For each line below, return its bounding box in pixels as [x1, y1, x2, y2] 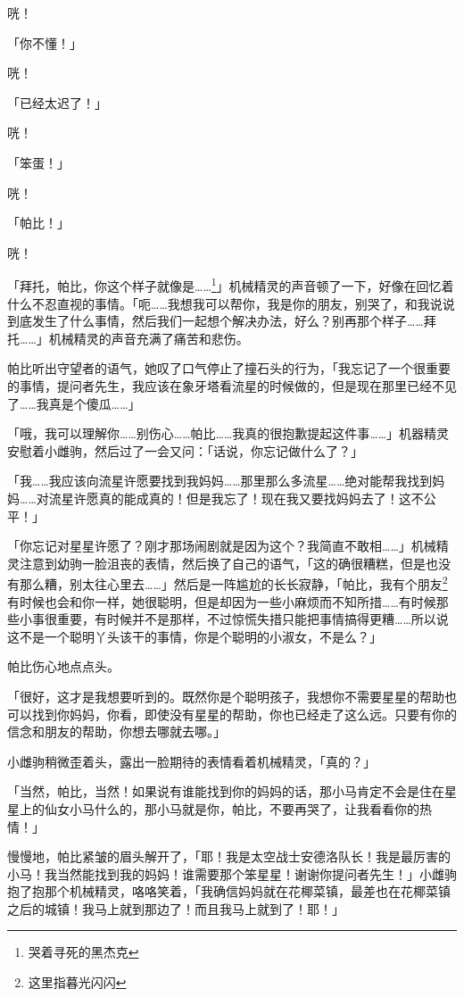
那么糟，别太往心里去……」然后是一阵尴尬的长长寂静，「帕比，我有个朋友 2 [19, 572, 448, 593]
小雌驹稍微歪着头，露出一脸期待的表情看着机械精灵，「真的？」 [7, 752, 376, 770]
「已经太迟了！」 [7, 93, 107, 112]
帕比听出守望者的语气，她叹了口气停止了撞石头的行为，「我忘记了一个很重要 [7, 359, 451, 378]
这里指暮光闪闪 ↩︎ [28, 973, 127, 992]
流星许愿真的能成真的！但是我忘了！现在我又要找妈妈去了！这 [48, 488, 411, 507]
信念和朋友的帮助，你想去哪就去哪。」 [7, 722, 226, 741]
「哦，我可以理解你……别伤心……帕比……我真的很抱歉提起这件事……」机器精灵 [7, 424, 450, 443]
